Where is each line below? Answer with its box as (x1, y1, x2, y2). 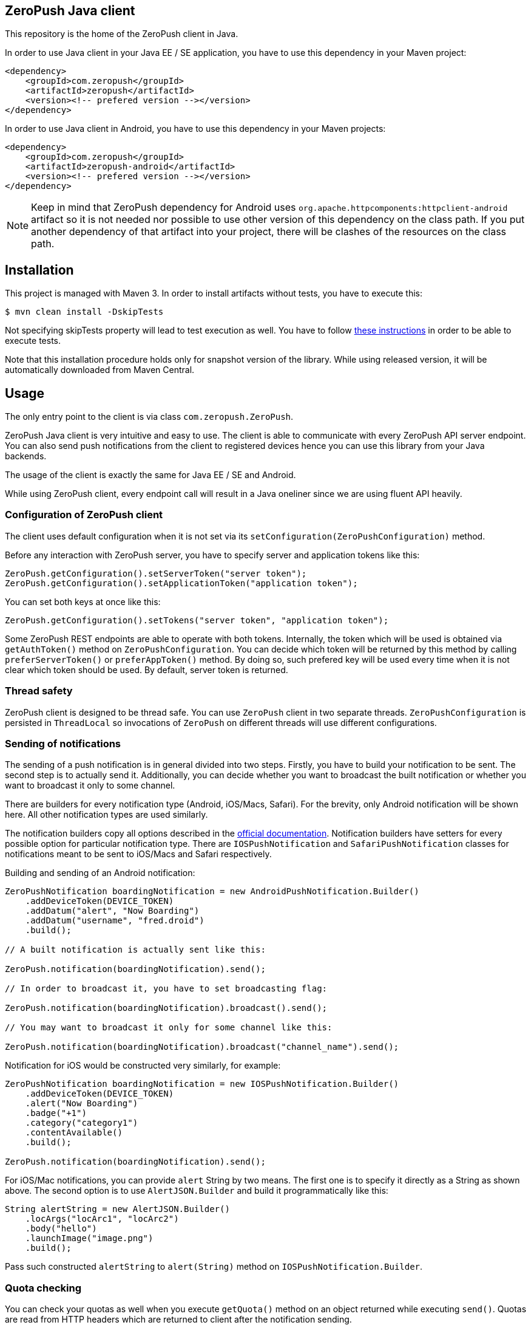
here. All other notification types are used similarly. (5, 809, 208, 820)
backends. (5, 451, 47, 462)
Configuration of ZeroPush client (5, 508, 163, 521)
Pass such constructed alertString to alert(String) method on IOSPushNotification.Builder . (5, 1261, 423, 1272)
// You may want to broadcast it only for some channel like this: (5, 1022, 333, 1033)
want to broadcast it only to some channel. (5, 780, 175, 791)
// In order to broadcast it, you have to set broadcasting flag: (5, 984, 328, 994)
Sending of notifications (5, 737, 121, 750)
